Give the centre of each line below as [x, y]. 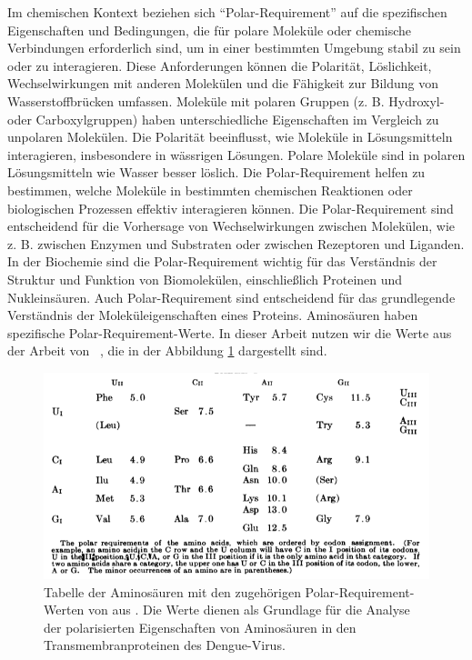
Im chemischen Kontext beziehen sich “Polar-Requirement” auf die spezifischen [227, 12]
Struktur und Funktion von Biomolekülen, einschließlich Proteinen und [205, 279]
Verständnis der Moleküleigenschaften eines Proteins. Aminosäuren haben [213, 315]
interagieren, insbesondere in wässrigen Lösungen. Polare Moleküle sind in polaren [236, 154]
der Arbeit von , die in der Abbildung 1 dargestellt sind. [167, 350]
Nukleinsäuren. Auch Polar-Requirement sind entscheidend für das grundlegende [231, 297]
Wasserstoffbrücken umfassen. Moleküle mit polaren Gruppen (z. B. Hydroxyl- [226, 100]
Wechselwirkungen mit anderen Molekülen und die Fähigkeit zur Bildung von [223, 83]
